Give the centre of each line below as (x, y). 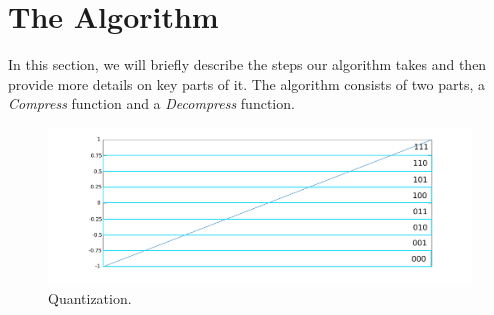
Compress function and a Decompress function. (151, 103)
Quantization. (90, 297)
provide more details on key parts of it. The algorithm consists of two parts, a (247, 83)
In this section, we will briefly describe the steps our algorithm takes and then (247, 64)
